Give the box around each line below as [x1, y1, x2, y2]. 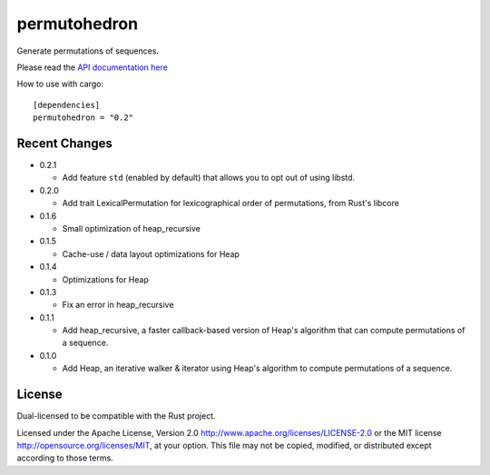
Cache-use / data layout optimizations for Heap [62, 248, 240, 259]
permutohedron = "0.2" [33, 113, 134, 123]
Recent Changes [16, 135, 113, 151]
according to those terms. [16, 452, 113, 463]
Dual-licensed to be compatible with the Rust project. [16, 411, 217, 421]
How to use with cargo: [16, 78, 104, 90]
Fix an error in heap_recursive [62, 300, 174, 311]
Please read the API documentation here [16, 62, 168, 73]
